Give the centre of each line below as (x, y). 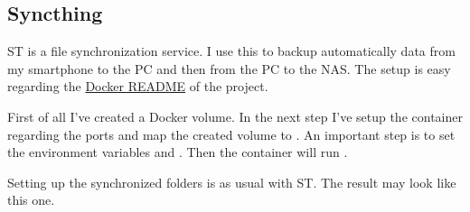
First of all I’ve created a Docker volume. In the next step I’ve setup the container (235, 116)
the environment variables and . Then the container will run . (178, 152)
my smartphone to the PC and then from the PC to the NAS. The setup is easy (229, 68)
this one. (31, 200)
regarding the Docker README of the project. (138, 86)
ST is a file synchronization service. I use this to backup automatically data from (231, 51)
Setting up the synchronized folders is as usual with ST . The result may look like (232, 182)
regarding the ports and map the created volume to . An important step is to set (231, 134)
